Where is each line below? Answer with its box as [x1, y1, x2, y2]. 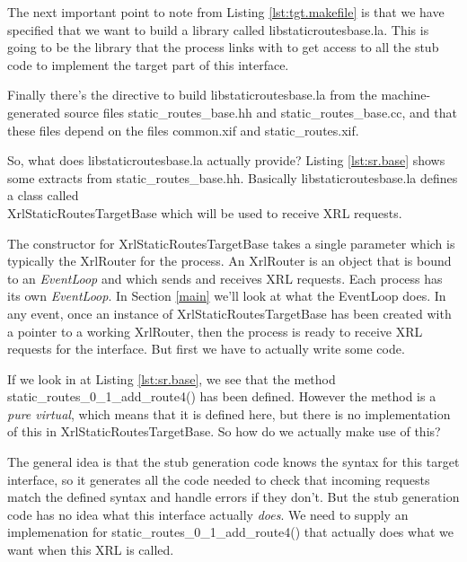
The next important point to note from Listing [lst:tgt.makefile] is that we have [7, 3, 445, 21]
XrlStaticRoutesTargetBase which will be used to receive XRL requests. [7, 203, 402, 222]
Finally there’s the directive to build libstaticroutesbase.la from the [7, 85, 377, 104]
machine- [381, 85, 431, 104]
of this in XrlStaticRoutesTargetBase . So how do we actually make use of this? [7, 422, 441, 441]
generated [7, 102, 61, 121]
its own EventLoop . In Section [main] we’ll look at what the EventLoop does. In [7, 286, 446, 305]
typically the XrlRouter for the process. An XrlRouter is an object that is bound [7, 251, 452, 270]
